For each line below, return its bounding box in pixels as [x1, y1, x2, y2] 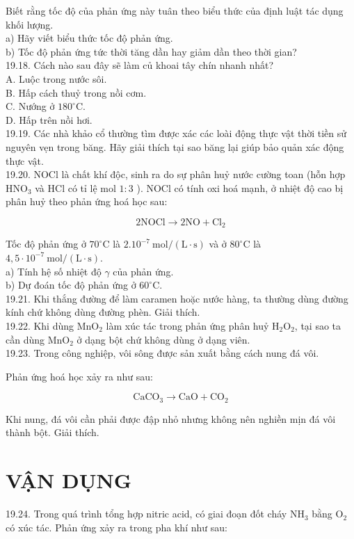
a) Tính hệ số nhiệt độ [6, 264, 102, 278]
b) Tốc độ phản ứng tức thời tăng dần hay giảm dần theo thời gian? [6, 44, 297, 58]
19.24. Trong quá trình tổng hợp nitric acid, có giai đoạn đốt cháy [6, 506, 287, 521]
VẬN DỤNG [6, 466, 131, 494]
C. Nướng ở [6, 99, 55, 113]
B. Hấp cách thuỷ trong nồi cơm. [6, 85, 147, 99]
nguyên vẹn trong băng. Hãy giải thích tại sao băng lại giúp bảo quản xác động [6, 139, 344, 154]
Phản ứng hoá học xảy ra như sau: [6, 369, 153, 383]
